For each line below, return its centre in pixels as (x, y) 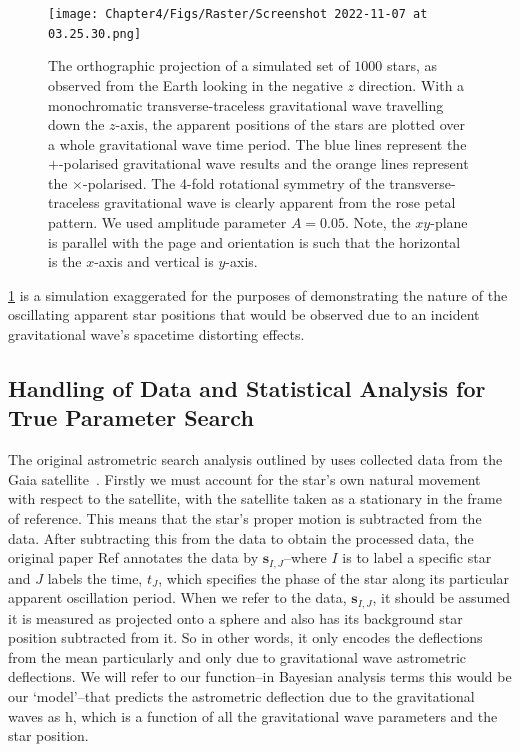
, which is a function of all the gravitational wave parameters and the (285, 715)
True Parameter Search (131, 417)
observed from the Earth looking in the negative (195, 84)
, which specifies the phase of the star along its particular (334, 577)
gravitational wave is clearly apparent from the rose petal (280, 202)
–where (305, 557)
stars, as (412, 65)
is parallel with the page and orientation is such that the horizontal (254, 241)
